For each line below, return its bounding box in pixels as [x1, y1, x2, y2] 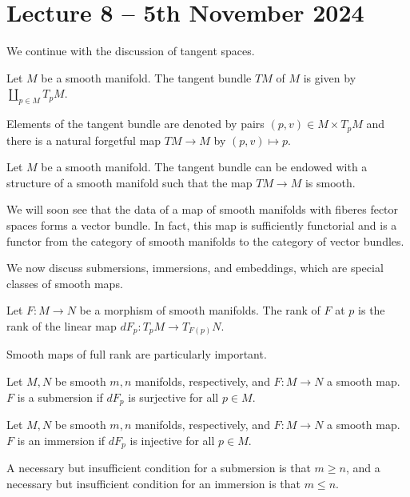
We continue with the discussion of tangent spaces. [6, 42, 255, 59]
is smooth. [305, 174, 356, 190]
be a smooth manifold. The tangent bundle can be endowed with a [41, 158, 368, 175]
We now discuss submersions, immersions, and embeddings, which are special [6, 259, 384, 276]
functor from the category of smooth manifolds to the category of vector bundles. [6, 232, 404, 249]
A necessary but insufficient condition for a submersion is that [6, 459, 311, 476]
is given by [303, 69, 356, 86]
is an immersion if [17, 431, 105, 448]
